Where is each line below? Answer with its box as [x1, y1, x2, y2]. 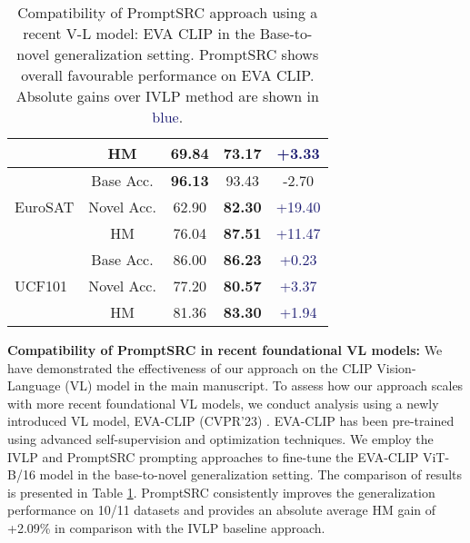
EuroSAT [15, 196, 75, 217]
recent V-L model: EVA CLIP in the [23, 23, 255, 44]
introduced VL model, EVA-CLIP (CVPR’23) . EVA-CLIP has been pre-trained [7, 411, 455, 430]
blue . [152, 106, 184, 127]
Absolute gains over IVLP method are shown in [15, 85, 319, 106]
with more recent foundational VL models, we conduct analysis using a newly [7, 393, 439, 412]
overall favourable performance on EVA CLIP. [21, 64, 315, 85]
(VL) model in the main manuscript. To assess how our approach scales [65, 376, 464, 395]
